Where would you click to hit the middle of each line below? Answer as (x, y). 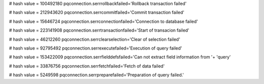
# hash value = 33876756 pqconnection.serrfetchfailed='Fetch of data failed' (87, 66)
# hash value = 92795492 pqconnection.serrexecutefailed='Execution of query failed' (96, 48)
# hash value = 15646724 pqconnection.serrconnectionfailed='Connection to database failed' (103, 21)
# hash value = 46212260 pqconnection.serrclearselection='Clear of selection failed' (95, 39)
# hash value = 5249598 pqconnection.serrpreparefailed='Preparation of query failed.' (97, 75)
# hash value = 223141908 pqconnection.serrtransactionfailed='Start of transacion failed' (99, 30)
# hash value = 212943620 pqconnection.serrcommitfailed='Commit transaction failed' (97, 13)
